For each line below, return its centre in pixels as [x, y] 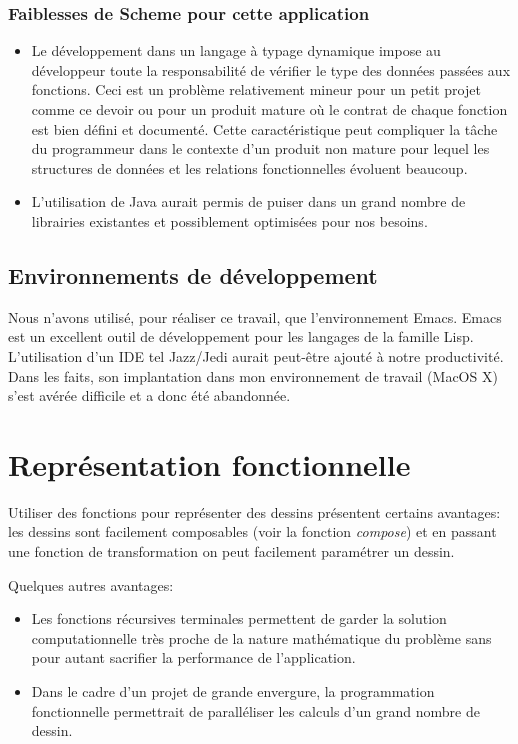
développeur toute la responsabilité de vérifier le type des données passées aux [271, 69]
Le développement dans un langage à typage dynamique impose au [236, 50]
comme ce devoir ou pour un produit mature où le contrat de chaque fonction [269, 109]
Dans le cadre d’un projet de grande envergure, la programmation [233, 691]
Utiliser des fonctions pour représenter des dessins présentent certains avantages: [254, 511]
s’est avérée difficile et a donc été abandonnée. [149, 395]
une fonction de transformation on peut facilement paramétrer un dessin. [231, 551]
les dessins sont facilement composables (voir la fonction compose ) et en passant [252, 531]
